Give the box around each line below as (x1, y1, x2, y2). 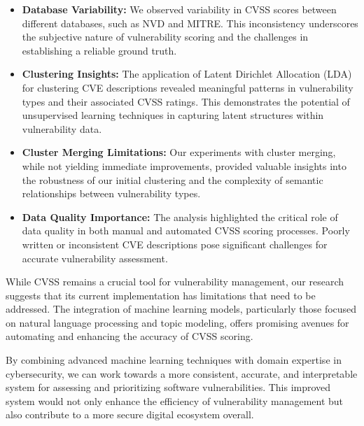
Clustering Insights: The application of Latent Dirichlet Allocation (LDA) (22, 66, 352, 81)
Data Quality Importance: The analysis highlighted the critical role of (22, 209, 338, 224)
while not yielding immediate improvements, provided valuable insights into (22, 158, 346, 173)
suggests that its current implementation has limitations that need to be (6, 287, 316, 302)
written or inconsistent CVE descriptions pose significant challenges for (22, 236, 328, 251)
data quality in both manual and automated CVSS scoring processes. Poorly (22, 223, 350, 238)
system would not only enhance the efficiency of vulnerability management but (6, 393, 344, 408)
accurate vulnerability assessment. (22, 250, 168, 265)
